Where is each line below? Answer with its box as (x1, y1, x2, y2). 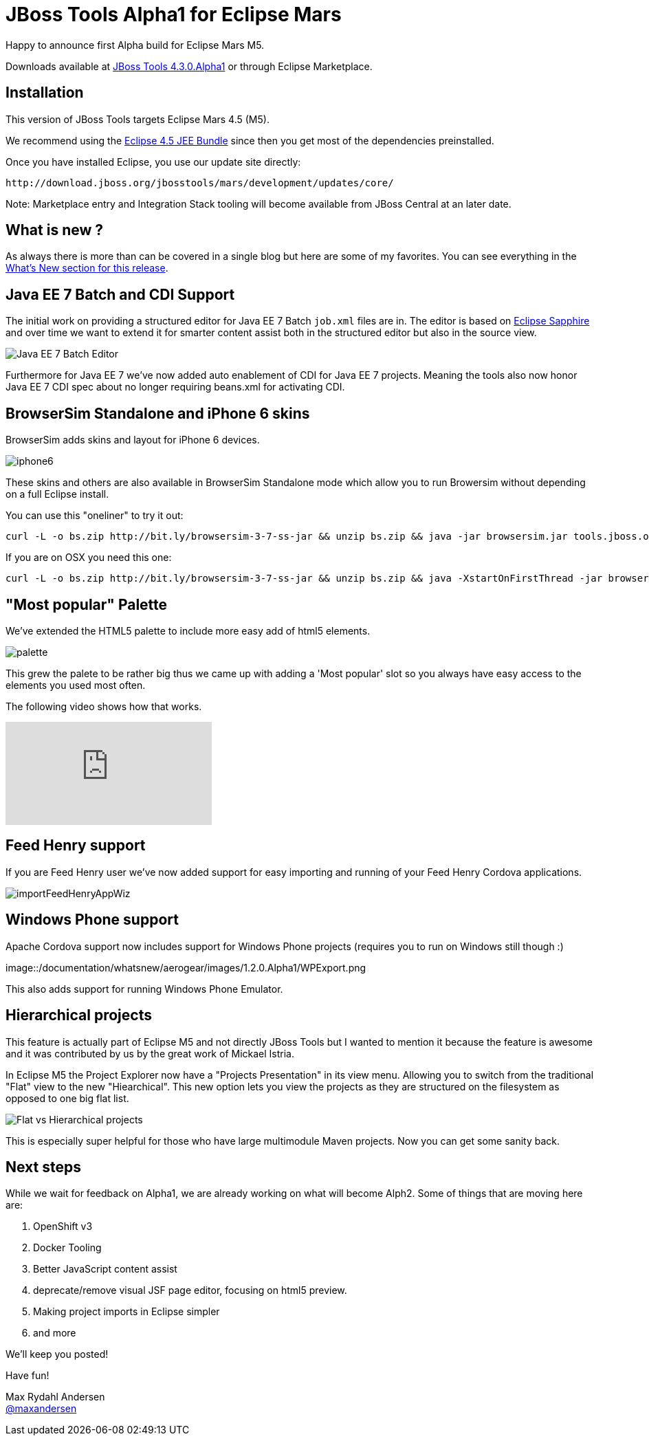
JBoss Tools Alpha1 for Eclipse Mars (5, 3, 342, 26)
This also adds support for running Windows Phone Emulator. (5, 982, 283, 995)
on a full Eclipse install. (5, 488, 109, 500)
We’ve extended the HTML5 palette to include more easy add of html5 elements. (5, 624, 371, 637)
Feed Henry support (5, 837, 146, 855)
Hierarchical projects (5, 1006, 152, 1024)
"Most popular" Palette (5, 595, 168, 613)
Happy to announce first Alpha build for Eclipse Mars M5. (5, 38, 265, 51)
